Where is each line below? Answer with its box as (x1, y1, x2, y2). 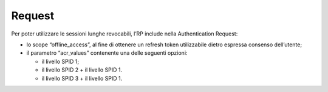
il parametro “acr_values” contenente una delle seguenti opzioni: (26, 49, 188, 57)
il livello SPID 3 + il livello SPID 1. (41, 75, 123, 82)
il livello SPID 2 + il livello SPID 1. (41, 66, 123, 73)
